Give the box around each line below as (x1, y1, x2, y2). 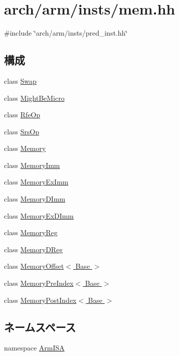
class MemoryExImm (4, 176, 68, 187)
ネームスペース (4, 319, 76, 334)
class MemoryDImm (4, 194, 65, 204)
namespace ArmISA (4, 342, 65, 353)
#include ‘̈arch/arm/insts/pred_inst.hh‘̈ (4, 28, 127, 38)
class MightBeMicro (4, 92, 64, 103)
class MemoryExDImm (4, 210, 74, 221)
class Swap (4, 75, 37, 86)
